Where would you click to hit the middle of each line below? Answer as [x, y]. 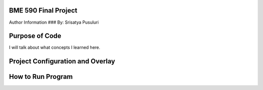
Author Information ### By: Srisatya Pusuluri [54, 22]
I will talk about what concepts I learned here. [55, 47]
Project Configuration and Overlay [62, 61]
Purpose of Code [35, 36]
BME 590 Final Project [43, 10]
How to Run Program [41, 77]
